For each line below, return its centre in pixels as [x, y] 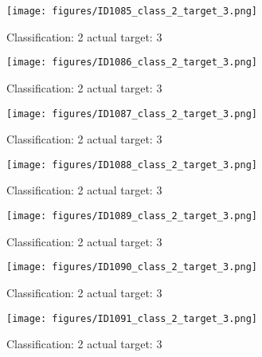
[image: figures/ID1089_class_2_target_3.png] [132, 216]
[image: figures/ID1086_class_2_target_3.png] [132, 63]
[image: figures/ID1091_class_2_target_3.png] [132, 318]
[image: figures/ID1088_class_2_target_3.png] [132, 165]
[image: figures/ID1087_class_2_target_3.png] [132, 114]
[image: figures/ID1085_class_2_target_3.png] [132, 11]
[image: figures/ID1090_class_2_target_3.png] [132, 267]
